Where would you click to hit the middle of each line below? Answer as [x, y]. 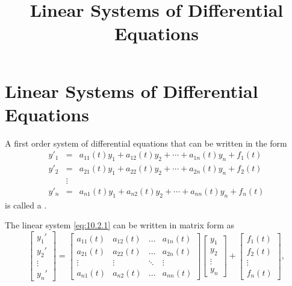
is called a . [26, 205]
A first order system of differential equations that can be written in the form [146, 143]
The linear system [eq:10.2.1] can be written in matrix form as [120, 225]
